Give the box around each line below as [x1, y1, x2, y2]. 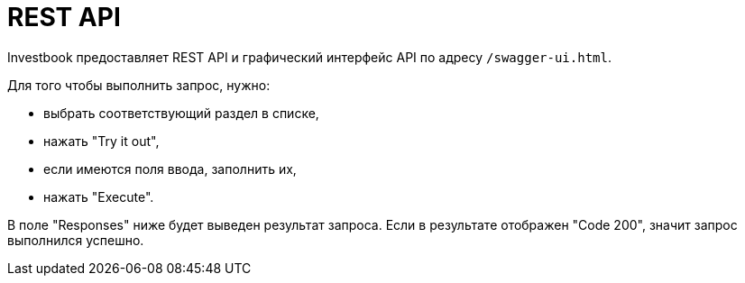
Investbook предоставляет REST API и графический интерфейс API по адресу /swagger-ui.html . [7, 49, 612, 65]
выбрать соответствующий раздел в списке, [43, 105, 319, 121]
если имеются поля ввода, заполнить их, [43, 160, 297, 177]
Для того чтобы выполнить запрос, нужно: [7, 77, 271, 93]
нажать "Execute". [43, 188, 154, 205]
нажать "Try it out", [43, 132, 160, 149]
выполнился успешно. [7, 232, 144, 248]
